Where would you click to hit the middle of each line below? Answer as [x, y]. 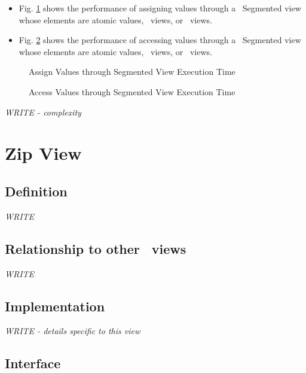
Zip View [43, 153]
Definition [36, 191]
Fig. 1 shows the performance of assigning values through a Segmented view [160, 8]
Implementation [55, 306]
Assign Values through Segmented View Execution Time [132, 72]
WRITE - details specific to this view [73, 331]
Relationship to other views [96, 248]
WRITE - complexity [43, 112]
